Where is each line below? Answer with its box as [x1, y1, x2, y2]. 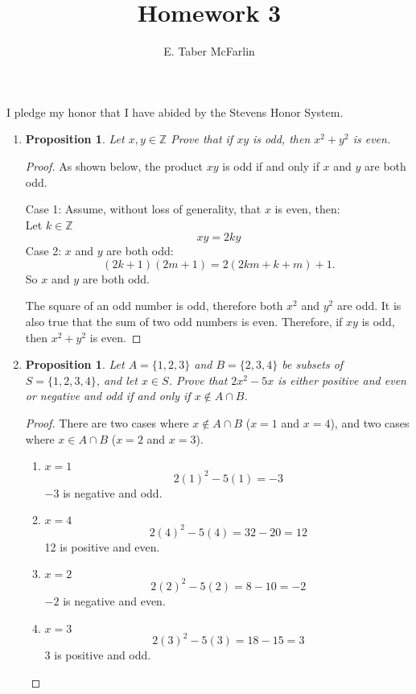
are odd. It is [336, 297, 402, 314]
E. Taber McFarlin [163, 43, 255, 60]
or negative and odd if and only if [25, 387, 191, 404]
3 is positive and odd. [44, 646, 151, 663]
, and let [96, 371, 138, 388]
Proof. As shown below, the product [25, 157, 204, 174]
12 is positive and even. [44, 538, 160, 555]
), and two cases [330, 415, 410, 432]
